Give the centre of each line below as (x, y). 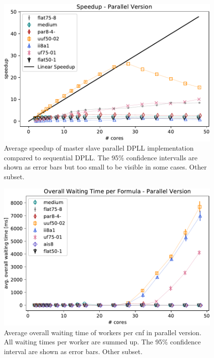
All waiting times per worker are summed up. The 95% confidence (102, 342)
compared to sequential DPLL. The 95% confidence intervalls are (101, 157)
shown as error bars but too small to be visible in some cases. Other (105, 167)
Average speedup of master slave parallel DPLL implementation (99, 148)
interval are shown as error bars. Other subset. (73, 351)
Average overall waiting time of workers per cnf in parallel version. (103, 332)
